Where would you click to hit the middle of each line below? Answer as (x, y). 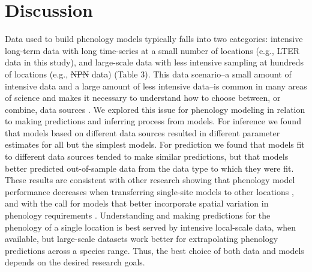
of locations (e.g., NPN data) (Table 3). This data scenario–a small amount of (148, 74)
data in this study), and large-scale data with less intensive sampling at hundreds (154, 62)
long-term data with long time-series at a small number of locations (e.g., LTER (152, 50)
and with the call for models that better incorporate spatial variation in (137, 203)
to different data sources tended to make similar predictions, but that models (147, 156)
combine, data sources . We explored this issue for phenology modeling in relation (155, 109)
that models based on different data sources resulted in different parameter (142, 132)
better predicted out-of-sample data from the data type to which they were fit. (149, 168)
